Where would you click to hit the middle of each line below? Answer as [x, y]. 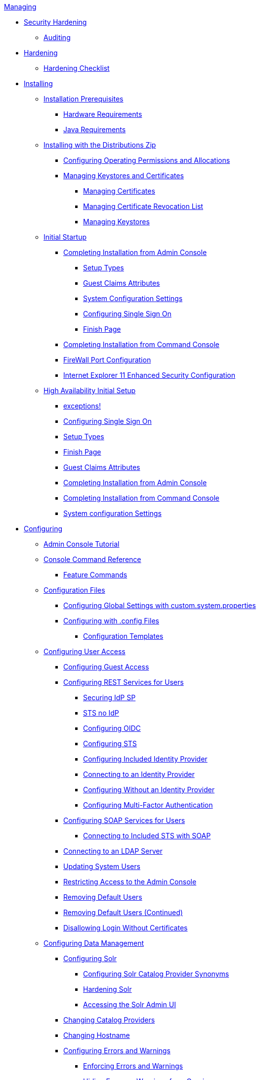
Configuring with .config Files [111, 621]
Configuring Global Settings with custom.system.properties [160, 605]
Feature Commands [95, 575]
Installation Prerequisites [84, 99]
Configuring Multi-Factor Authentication [148, 805]
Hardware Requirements [103, 114]
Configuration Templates [123, 636]
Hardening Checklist [77, 68]
